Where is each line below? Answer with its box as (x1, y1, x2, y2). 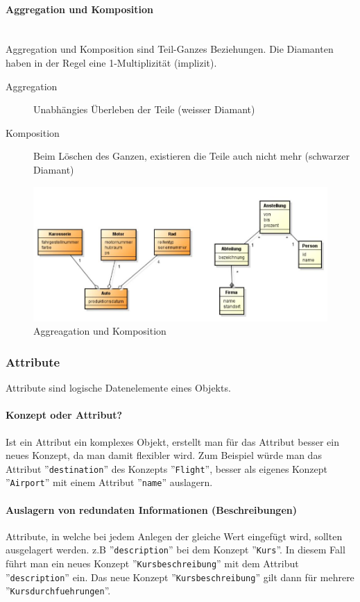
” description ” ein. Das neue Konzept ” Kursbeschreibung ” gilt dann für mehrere (6, 569, 354, 584)
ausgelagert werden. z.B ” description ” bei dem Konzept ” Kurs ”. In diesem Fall (6, 542, 345, 557)
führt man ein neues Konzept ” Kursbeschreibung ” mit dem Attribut (6, 556, 299, 571)
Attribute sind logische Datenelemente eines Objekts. (6, 381, 231, 395)
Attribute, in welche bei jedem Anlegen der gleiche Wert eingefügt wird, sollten (6, 528, 343, 543)
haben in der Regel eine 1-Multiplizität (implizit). (6, 55, 217, 69)
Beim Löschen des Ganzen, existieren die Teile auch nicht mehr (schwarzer (33, 149, 350, 163)
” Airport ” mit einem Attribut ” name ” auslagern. (6, 475, 213, 490)
